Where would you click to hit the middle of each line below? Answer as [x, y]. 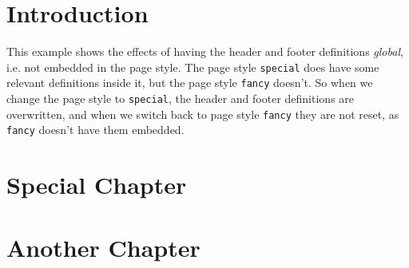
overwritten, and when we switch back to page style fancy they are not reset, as [203, 114]
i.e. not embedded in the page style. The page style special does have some [193, 67]
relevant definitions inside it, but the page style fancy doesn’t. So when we [190, 83]
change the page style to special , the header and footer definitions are [181, 99]
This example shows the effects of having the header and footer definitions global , [205, 51]
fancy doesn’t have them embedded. [95, 130]
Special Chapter [97, 185]
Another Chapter [103, 247]
